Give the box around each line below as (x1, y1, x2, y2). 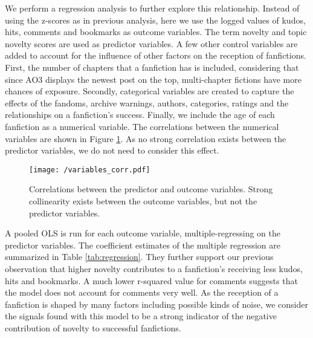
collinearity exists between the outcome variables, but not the (29, 194, 257, 207)
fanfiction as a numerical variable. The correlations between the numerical (5, 120, 279, 132)
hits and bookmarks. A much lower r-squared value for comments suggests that (5, 274, 298, 287)
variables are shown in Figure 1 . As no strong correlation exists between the (5, 132, 286, 145)
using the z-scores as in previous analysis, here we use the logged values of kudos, (5, 13, 306, 26)
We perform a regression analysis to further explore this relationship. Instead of (5, 2, 300, 14)
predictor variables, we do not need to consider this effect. (5, 144, 219, 157)
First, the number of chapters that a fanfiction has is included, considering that (5, 60, 299, 73)
